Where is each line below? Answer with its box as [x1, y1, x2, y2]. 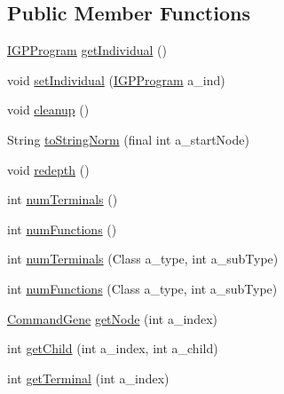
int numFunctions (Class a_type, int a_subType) [7, 279, 278, 297]
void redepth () [7, 160, 90, 178]
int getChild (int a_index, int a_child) [7, 339, 218, 358]
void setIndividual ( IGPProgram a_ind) [7, 70, 225, 89]
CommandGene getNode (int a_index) [7, 309, 217, 327]
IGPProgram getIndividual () [7, 41, 167, 59]
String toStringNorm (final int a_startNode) [7, 130, 249, 148]
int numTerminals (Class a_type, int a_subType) [7, 249, 279, 268]
